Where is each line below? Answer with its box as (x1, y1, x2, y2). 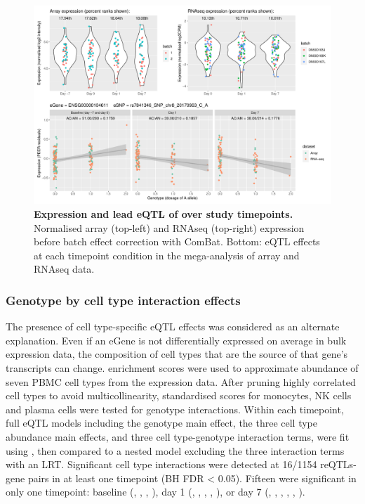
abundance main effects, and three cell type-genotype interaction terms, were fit (6, 429, 350, 444)
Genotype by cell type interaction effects (6, 291, 241, 309)
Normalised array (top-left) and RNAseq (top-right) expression (34, 220, 305, 235)
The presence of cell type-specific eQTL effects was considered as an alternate (6, 319, 340, 334)
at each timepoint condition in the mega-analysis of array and (34, 247, 300, 262)
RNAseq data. (34, 261, 95, 276)
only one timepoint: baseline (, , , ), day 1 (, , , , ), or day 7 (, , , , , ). (6, 484, 305, 499)
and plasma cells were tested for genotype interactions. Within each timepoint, (6, 401, 344, 416)
